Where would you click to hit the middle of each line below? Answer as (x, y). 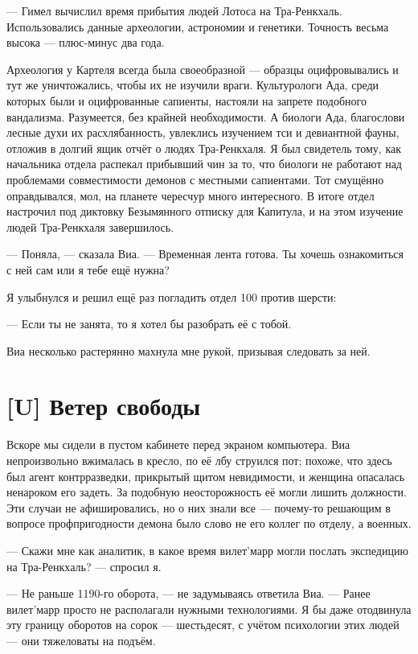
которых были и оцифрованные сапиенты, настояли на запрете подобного (186, 100)
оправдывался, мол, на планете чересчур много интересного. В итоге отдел (191, 195)
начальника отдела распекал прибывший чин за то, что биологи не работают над (204, 164)
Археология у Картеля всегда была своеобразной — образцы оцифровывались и (203, 69)
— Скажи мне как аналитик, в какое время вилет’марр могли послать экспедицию (207, 550)
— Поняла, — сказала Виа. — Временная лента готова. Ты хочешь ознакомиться (205, 254)
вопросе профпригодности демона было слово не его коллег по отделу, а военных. (209, 523)
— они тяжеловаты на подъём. (81, 640)
